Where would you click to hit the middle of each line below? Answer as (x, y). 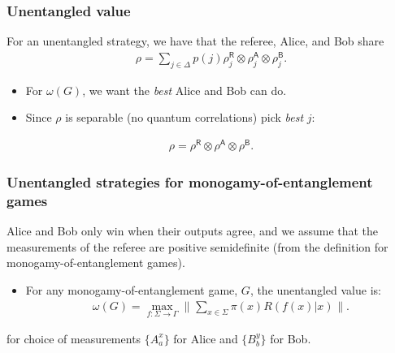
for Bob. (291, 338)
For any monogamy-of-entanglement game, (132, 289)
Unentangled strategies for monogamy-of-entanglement (190, 181)
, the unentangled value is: (315, 289)
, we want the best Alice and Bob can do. (184, 90)
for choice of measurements (74, 338)
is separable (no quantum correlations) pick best (184, 117)
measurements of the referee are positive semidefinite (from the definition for (197, 246)
